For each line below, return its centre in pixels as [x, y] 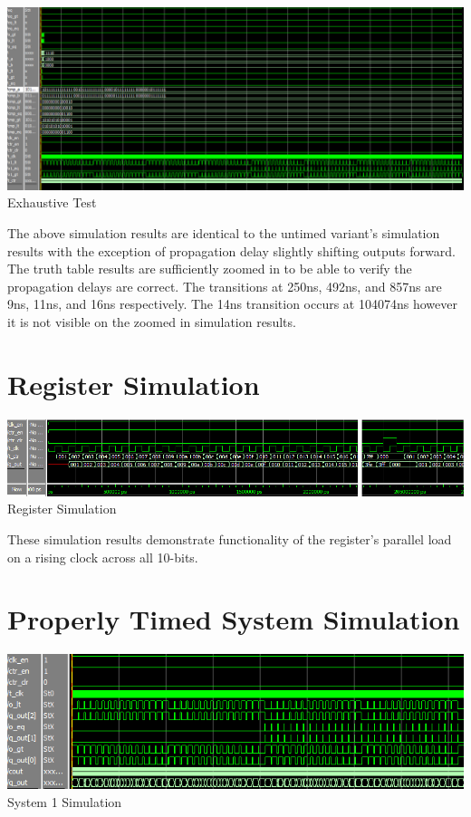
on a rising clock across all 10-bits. [103, 557]
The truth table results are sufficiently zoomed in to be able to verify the [210, 269]
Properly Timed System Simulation [234, 619]
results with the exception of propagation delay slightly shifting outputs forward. [231, 250]
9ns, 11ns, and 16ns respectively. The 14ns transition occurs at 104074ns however [232, 304]
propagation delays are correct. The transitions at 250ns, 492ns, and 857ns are [225, 286]
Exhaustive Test [52, 202]
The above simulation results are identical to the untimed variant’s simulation [224, 232]
